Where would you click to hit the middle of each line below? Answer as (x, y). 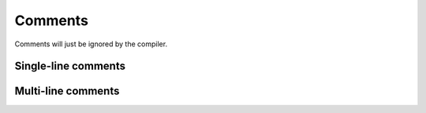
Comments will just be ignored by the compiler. (91, 44)
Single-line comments (70, 66)
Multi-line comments (67, 91)
